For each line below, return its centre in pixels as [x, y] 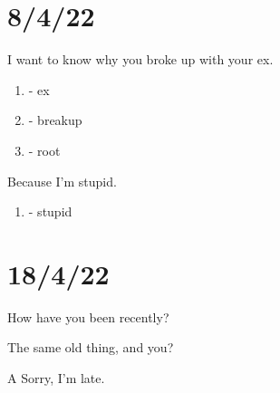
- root [44, 150]
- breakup [55, 120]
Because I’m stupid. [62, 181]
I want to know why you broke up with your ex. [140, 59]
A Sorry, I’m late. [56, 378]
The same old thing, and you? [91, 347]
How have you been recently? [88, 316]
